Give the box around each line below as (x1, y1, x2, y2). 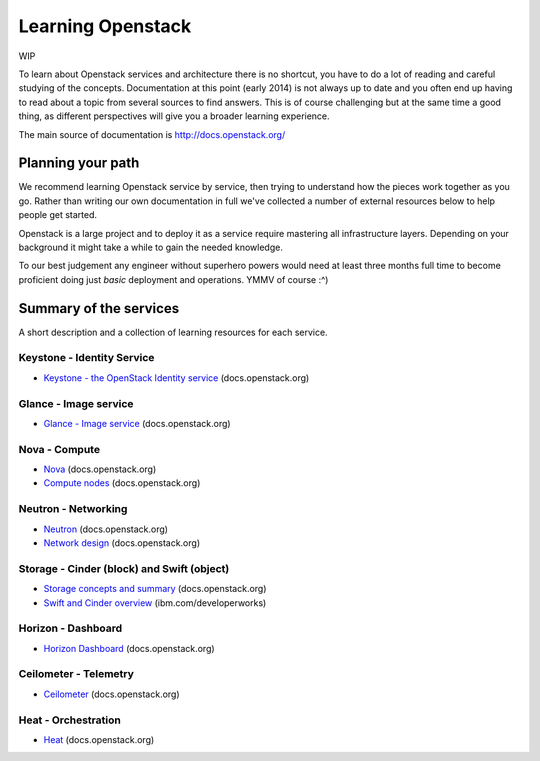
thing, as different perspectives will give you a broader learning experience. (18, 110, 330, 122)
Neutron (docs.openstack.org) (43, 523, 169, 535)
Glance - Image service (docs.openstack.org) (43, 417, 231, 429)
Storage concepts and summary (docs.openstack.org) (43, 583, 267, 595)
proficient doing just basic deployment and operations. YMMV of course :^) (18, 273, 329, 285)
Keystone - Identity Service (18, 351, 155, 365)
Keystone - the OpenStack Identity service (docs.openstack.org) (43, 371, 310, 384)
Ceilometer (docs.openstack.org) (43, 688, 180, 700)
